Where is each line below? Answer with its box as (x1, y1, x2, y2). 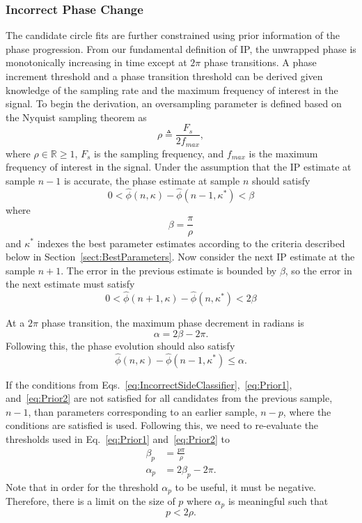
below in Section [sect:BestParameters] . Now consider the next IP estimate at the (6, 249, 355, 264)
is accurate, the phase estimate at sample (63, 173, 240, 188)
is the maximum (249, 146, 318, 160)
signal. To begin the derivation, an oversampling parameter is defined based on (6, 96, 342, 111)
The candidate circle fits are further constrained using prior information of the (6, 28, 340, 42)
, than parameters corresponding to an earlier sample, (28, 404, 258, 419)
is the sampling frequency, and (94, 146, 224, 160)
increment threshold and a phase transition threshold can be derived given (6, 69, 323, 83)
